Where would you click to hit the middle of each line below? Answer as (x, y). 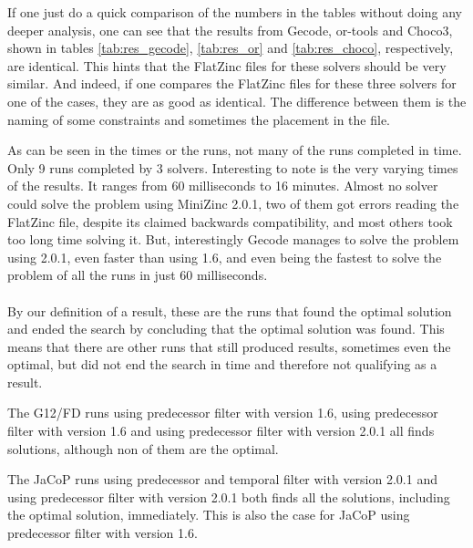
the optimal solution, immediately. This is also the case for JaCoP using (209, 515)
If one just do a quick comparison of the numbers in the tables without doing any (235, 12)
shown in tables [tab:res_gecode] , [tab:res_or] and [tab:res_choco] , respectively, (231, 48)
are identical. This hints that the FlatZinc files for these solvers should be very (227, 65)
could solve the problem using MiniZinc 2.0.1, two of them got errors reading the (233, 203)
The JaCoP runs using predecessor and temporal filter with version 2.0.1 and (222, 479)
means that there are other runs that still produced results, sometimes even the (229, 346)
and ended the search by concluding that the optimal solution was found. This (226, 329)
